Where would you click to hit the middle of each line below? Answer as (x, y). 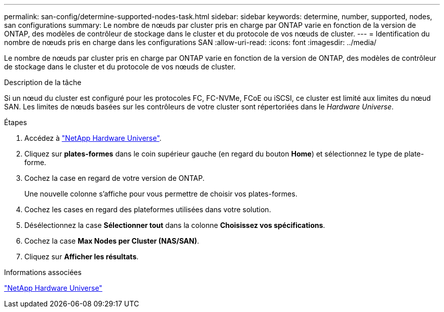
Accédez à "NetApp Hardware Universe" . (93, 138)
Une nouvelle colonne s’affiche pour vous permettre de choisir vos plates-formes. (161, 194)
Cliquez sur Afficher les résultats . (82, 257)
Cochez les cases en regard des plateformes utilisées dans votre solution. (148, 209)
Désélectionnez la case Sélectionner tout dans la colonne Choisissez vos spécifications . (175, 225)
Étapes (16, 122)
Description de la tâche (43, 82)
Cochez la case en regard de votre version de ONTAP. (115, 178)
